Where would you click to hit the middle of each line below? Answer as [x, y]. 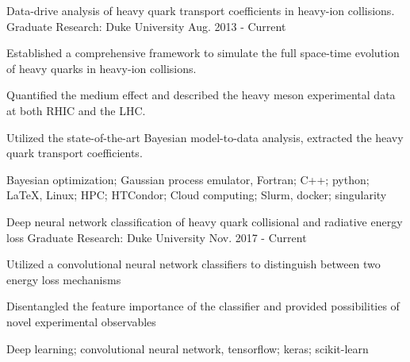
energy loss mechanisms [64, 279]
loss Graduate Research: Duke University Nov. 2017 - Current [157, 237]
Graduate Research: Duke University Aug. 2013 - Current [146, 26]
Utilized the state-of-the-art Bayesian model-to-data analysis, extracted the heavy [205, 137]
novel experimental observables [81, 321]
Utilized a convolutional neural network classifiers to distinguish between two [194, 264]
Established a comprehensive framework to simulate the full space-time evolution [203, 53]
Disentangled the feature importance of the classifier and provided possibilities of [203, 306]
